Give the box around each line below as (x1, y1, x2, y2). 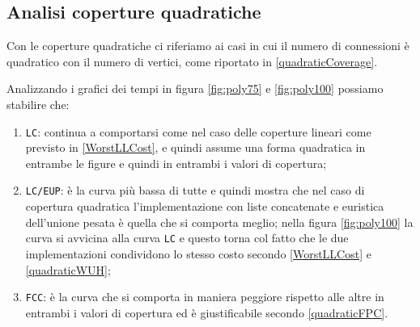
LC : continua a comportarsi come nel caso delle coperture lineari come (25, 123, 371, 140)
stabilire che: (6, 95, 70, 112)
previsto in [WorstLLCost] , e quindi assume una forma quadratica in (25, 139, 366, 156)
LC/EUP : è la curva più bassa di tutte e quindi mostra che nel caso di (25, 182, 365, 199)
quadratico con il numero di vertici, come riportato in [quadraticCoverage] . (6, 52, 378, 69)
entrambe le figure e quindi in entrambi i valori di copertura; (25, 154, 327, 171)
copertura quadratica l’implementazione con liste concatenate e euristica (25, 198, 384, 215)
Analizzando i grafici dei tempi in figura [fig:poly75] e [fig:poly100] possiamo (6, 80, 384, 97)
